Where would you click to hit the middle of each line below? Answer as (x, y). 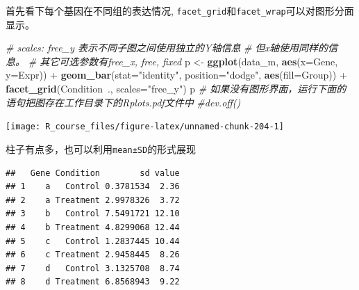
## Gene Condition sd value (93, 173)
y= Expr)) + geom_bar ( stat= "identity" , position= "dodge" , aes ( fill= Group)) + (176, 75)
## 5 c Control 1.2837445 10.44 (93, 241)
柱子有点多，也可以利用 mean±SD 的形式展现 (101, 148)
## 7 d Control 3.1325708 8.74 (93, 268)
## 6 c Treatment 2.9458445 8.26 (93, 255)
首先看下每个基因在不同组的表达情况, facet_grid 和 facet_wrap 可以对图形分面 (180, 10)
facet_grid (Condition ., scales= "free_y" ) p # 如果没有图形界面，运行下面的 (176, 89)
